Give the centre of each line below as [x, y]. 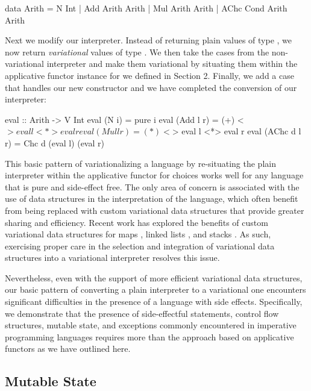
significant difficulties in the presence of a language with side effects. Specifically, [154, 302]
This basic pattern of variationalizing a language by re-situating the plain [140, 163]
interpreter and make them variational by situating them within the [172, 64]
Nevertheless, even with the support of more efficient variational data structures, [154, 277]
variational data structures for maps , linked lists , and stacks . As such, [138, 234]
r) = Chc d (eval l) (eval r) [55, 142]
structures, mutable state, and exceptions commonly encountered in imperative [151, 325]
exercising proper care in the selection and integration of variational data [140, 246]
